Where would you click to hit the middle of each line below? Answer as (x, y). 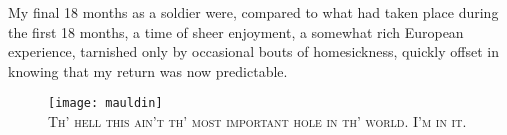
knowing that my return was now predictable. (148, 70)
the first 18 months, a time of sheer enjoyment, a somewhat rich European (236, 31)
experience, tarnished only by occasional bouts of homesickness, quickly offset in (253, 51)
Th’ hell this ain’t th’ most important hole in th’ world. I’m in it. (257, 121)
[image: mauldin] (105, 103)
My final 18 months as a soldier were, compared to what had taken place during (253, 12)
